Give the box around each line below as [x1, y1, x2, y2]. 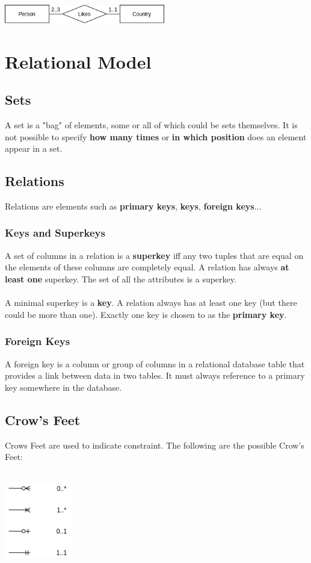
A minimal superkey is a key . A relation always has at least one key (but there [5, 296, 297, 309]
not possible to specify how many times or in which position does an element [5, 130, 307, 143]
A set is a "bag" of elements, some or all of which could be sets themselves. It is [5, 118, 298, 131]
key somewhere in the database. [5, 381, 122, 393]
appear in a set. [5, 142, 63, 155]
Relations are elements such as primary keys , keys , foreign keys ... [5, 199, 262, 212]
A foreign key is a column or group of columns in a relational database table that [5, 357, 305, 370]
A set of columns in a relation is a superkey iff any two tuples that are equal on [5, 249, 304, 261]
